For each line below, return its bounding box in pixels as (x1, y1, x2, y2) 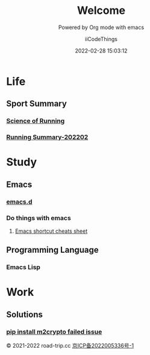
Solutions (6, 309, 43, 319)
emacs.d (6, 197, 33, 206)
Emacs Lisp (6, 263, 41, 272)
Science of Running (6, 117, 65, 125)
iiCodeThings (85, 35, 117, 42)
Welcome (77, 4, 125, 18)
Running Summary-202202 (6, 133, 89, 142)
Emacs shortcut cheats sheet (14, 227, 88, 235)
